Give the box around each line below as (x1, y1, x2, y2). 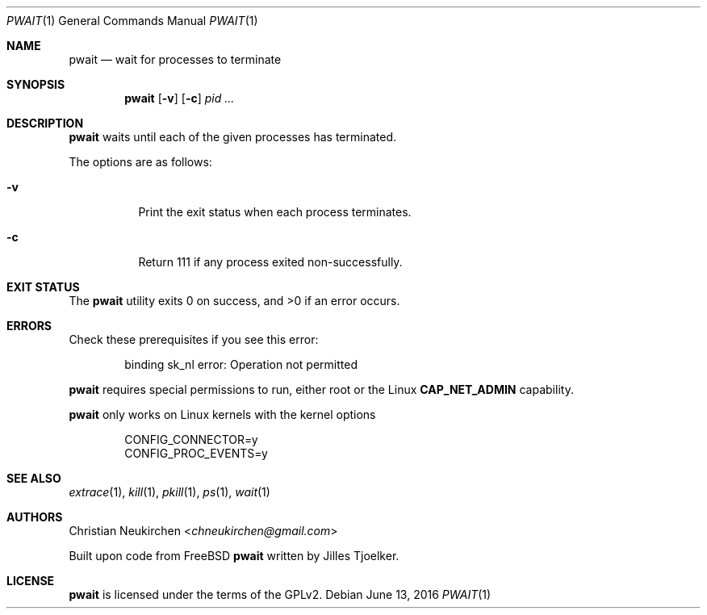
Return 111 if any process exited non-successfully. (138, 255, 403, 269)
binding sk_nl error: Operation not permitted (124, 358, 358, 371)
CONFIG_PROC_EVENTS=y (124, 446, 268, 460)
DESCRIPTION (6, 116, 84, 130)
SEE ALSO (6, 471, 61, 485)
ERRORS (6, 319, 52, 333)
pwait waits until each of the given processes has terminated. (69, 130, 396, 144)
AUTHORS (6, 510, 63, 524)
